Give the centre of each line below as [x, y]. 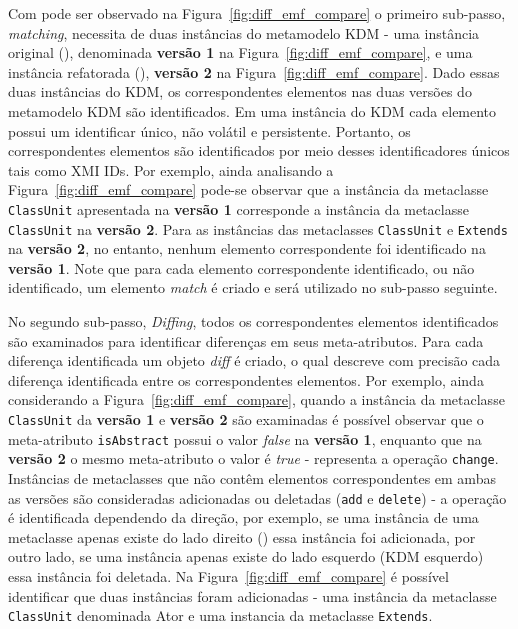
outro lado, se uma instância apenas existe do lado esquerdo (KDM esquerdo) [246, 556]
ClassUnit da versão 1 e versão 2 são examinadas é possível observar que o [246, 419]
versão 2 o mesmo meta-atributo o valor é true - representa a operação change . [253, 458]
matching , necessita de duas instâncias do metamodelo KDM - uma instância [244, 32]
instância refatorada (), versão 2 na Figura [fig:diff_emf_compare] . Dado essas [254, 71]
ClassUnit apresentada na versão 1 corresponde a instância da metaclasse [238, 208]
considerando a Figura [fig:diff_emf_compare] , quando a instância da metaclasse [256, 399]
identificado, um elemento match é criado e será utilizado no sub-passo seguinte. [253, 287]
